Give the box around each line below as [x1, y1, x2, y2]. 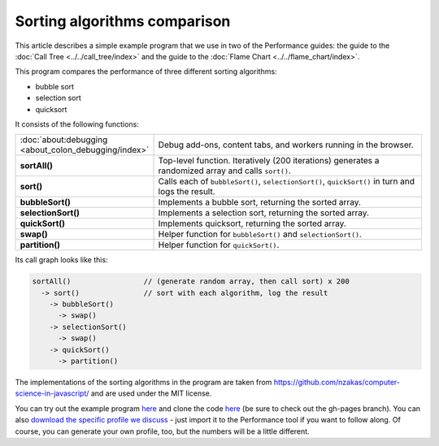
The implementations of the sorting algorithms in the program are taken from [15, 377, 272, 387]
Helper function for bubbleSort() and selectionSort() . [158, 228, 362, 240]
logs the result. [158, 186, 215, 197]
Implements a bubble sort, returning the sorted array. [158, 197, 362, 208]
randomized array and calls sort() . [158, 165, 292, 176]
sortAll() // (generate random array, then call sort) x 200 [32, 277, 350, 286]
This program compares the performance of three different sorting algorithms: [15, 67, 277, 76]
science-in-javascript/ [15, 388, 89, 398]
